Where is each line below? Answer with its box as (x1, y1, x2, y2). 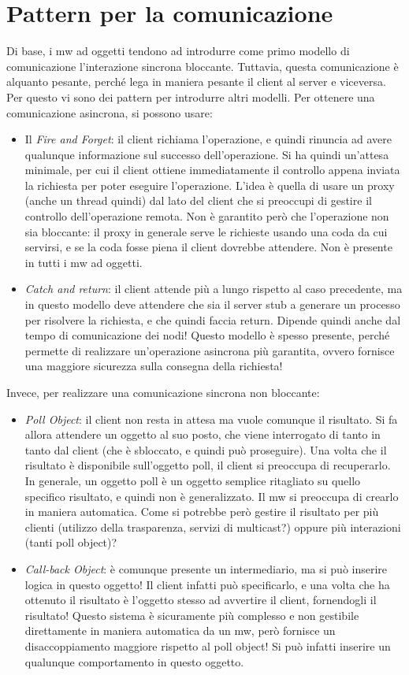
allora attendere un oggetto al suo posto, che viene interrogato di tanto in (24, 426, 381, 443)
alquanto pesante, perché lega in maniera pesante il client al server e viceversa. (6, 73, 386, 90)
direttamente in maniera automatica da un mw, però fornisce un (24, 622, 336, 639)
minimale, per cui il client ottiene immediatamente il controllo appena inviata (24, 161, 400, 178)
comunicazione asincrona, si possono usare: (6, 104, 213, 121)
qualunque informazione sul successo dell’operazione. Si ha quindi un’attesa (24, 146, 389, 162)
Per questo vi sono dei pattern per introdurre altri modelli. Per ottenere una (6, 88, 375, 105)
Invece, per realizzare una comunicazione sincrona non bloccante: (6, 384, 320, 400)
